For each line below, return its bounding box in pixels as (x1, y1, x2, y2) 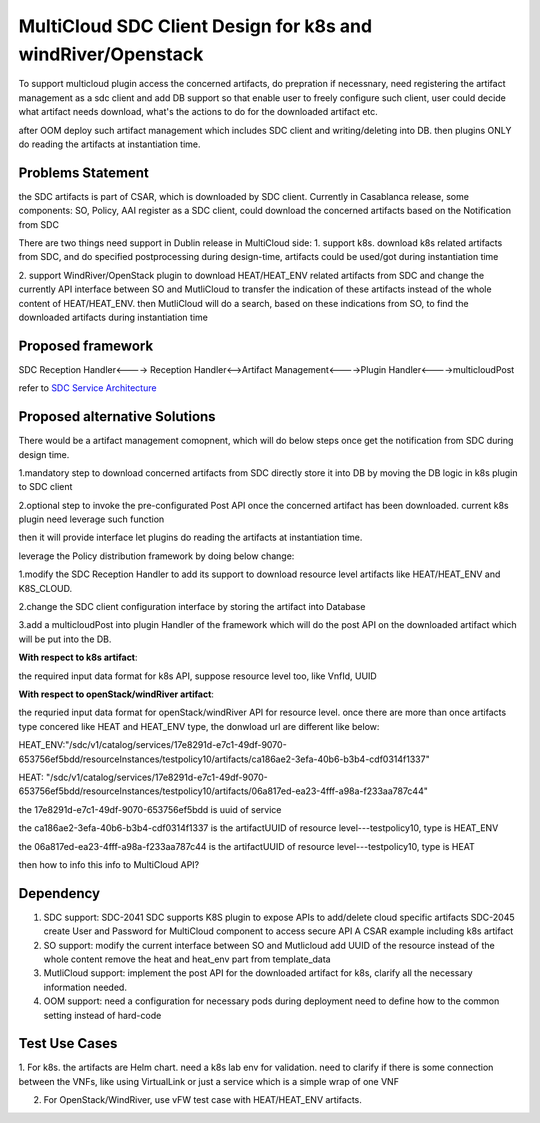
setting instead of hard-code (43, 1009, 162, 1021)
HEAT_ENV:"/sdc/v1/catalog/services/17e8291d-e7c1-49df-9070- (18, 739, 287, 751)
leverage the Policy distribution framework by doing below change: (18, 550, 295, 562)
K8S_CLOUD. (18, 582, 73, 594)
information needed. (43, 981, 127, 993)
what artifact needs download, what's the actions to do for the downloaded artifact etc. (18, 106, 379, 118)
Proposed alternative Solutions (18, 408, 216, 425)
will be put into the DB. (18, 633, 112, 645)
